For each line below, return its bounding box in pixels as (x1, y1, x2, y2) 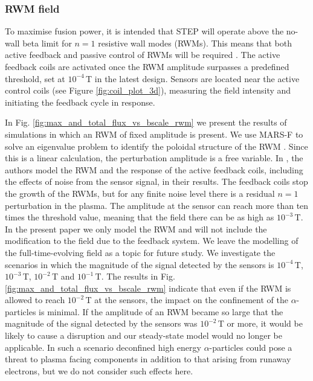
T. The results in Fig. (95, 270, 175, 283)
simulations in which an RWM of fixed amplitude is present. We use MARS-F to (5, 127, 303, 140)
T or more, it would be (218, 317, 303, 330)
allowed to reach (5, 293, 65, 306)
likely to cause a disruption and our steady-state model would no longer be (5, 329, 282, 342)
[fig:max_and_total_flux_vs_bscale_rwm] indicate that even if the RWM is (5, 281, 291, 294)
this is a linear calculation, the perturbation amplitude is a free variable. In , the (5, 152, 303, 164)
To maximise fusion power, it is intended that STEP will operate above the (5, 25, 284, 37)
